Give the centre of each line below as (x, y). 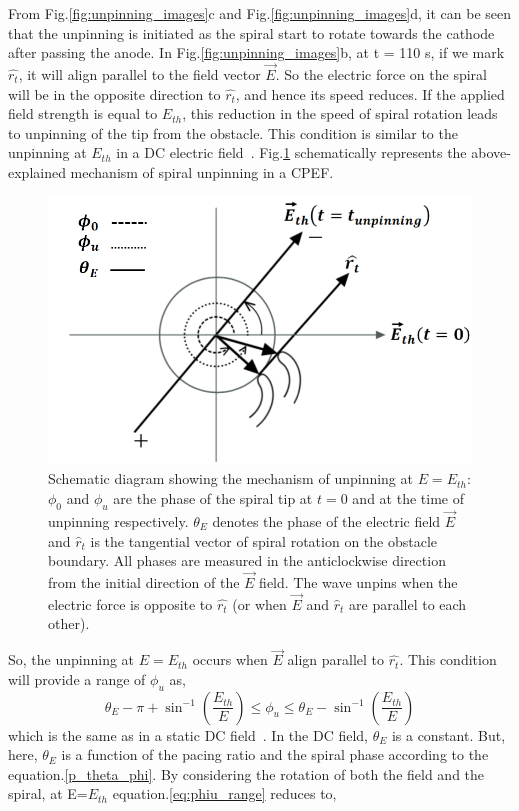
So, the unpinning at (71, 659)
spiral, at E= (48, 793)
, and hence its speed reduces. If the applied (370, 93)
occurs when (230, 659)
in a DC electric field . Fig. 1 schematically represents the (291, 152)
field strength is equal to (83, 113)
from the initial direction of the (144, 581)
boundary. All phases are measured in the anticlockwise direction (247, 560)
